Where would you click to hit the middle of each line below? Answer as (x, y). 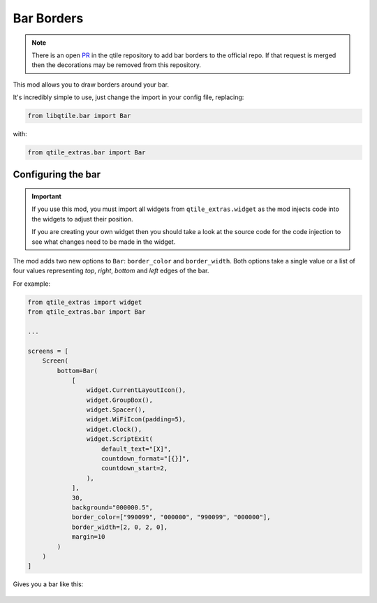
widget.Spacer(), (116, 410)
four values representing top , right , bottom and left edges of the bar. (111, 271)
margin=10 (88, 537)
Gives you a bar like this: (48, 584)
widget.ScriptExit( (120, 439)
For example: (32, 284)
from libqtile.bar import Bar (79, 116)
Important (47, 196)
